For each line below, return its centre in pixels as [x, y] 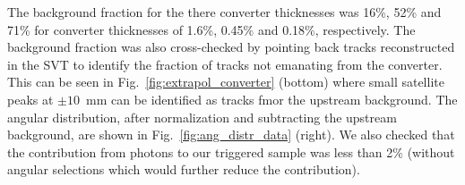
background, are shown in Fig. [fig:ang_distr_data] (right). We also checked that [231, 135]
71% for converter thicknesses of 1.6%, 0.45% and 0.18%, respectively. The [211, 29]
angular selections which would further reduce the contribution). [184, 169]
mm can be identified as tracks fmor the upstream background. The [271, 99]
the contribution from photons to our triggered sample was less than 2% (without [231, 151]
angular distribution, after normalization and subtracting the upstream [202, 117]
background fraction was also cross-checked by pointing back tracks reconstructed [231, 47]
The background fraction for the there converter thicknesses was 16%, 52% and [224, 12]
